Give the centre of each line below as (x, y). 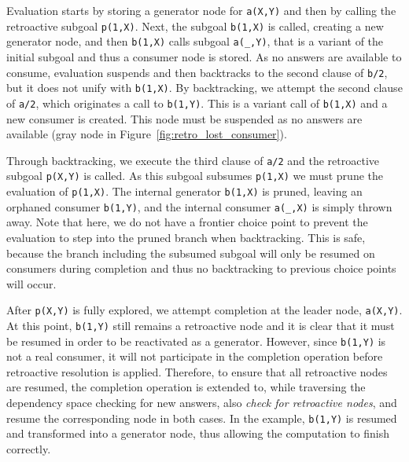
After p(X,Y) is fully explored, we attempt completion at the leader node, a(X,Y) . (204, 310)
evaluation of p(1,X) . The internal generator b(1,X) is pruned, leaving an (184, 191)
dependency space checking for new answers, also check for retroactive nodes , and (202, 403)
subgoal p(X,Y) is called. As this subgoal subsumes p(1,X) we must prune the (195, 176)
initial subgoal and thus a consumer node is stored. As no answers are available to (204, 56)
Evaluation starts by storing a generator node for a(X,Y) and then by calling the (201, 10)
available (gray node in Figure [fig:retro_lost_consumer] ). (147, 134)
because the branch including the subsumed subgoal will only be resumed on (191, 253)
